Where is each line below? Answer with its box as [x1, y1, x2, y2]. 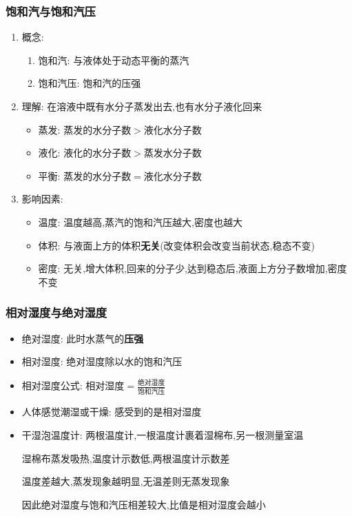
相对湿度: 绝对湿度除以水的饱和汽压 [21, 354, 183, 369]
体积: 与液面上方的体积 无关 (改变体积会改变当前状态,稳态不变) [38, 238, 315, 252]
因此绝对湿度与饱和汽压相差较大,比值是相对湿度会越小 [21, 497, 266, 511]
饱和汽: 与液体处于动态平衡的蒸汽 [38, 52, 189, 67]
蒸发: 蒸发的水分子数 [38, 122, 132, 136]
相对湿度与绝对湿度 [6, 304, 107, 321]
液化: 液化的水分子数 [38, 145, 132, 160]
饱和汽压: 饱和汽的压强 [38, 76, 141, 90]
